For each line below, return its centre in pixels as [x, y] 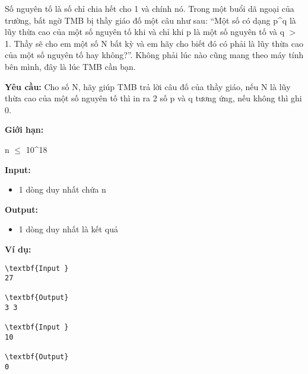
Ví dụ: [18, 249]
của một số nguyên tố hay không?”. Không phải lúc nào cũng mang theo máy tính [154, 55]
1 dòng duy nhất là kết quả [69, 229]
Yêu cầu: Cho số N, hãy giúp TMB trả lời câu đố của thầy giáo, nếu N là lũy [148, 86]
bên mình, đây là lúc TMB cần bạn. [70, 66]
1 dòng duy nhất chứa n [62, 189]
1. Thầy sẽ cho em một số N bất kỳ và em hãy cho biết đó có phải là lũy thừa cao [154, 43]
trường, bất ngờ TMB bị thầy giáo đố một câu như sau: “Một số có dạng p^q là [150, 20]
